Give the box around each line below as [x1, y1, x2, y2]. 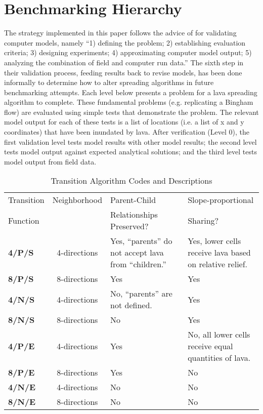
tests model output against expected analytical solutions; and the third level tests [4, 146, 257, 157]
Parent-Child [110, 194, 156, 206]
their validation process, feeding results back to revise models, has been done [4, 67, 242, 77]
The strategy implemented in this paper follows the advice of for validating [4, 27, 237, 38]
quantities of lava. [188, 352, 251, 364]
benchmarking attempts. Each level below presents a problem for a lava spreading [4, 87, 257, 97]
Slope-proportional [188, 194, 254, 206]
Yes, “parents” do [110, 235, 172, 247]
